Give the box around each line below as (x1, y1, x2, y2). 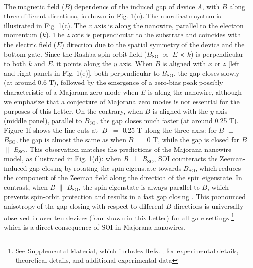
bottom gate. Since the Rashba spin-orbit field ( (4, 49, 147, 59)
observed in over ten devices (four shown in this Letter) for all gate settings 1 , (4, 211, 236, 222)
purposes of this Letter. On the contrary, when (4, 106, 143, 116)
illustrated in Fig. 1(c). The (4, 20, 86, 30)
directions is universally (173, 201, 244, 211)
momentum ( (4, 30, 42, 40)
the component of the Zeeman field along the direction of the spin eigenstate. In (4, 172, 242, 183)
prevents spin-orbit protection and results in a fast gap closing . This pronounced (4, 191, 246, 201)
